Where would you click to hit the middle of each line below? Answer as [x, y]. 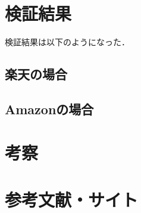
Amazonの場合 [49, 109]
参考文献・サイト [72, 199]
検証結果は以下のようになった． [67, 42]
